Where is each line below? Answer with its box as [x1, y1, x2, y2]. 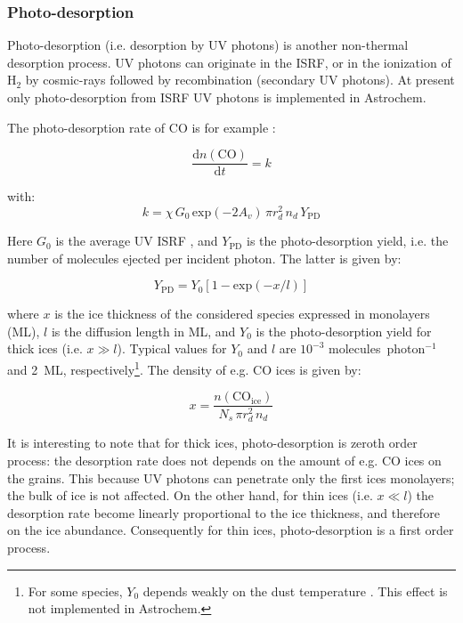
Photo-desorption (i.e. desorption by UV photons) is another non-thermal [7, 36, 409, 54]
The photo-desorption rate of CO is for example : [7, 117, 276, 136]
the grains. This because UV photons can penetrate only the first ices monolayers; [7, 468, 455, 487]
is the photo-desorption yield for [256, 321, 432, 340]
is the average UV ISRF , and [55, 231, 218, 250]
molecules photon [329, 339, 426, 358]
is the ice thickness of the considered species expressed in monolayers [54, 304, 430, 323]
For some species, [28, 581, 123, 600]
